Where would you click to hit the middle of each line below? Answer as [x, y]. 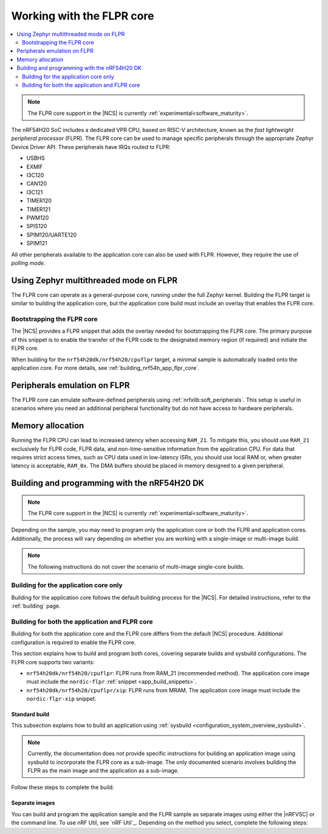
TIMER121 [39, 209]
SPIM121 [37, 243]
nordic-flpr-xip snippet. [61, 699]
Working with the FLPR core [83, 16]
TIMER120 [39, 201]
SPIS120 [37, 226]
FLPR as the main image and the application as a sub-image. [103, 771]
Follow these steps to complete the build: [63, 787]
